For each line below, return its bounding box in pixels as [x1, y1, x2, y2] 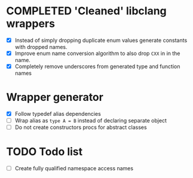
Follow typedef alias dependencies [14, 111, 102, 118]
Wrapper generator [6, 91, 103, 104]
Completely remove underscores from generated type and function [14, 63, 180, 70]
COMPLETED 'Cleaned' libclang [6, 4, 167, 18]
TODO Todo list [6, 145, 83, 159]
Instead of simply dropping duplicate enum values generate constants [14, 36, 188, 44]
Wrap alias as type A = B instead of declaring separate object [14, 117, 167, 124]
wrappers [6, 17, 56, 30]
